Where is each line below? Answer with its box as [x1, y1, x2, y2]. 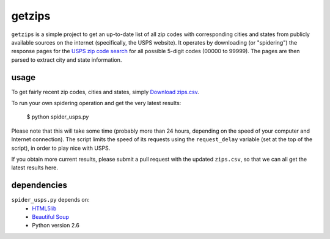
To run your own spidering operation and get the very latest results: [11, 100, 182, 107]
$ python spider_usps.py [26, 113, 89, 120]
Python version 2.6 [32, 222, 79, 229]
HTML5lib [32, 205, 57, 212]
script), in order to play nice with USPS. [11, 144, 111, 152]
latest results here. [11, 164, 58, 171]
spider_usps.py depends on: [11, 196, 90, 204]
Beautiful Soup [32, 213, 70, 221]
